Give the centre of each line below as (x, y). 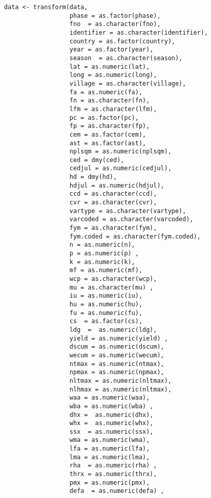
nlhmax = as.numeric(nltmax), (120, 389)
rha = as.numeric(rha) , (113, 466)
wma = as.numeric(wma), (110, 440)
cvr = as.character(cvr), (113, 203)
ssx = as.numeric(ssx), (111, 431)
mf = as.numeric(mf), (106, 270)
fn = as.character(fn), (110, 101)
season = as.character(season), (126, 58)
